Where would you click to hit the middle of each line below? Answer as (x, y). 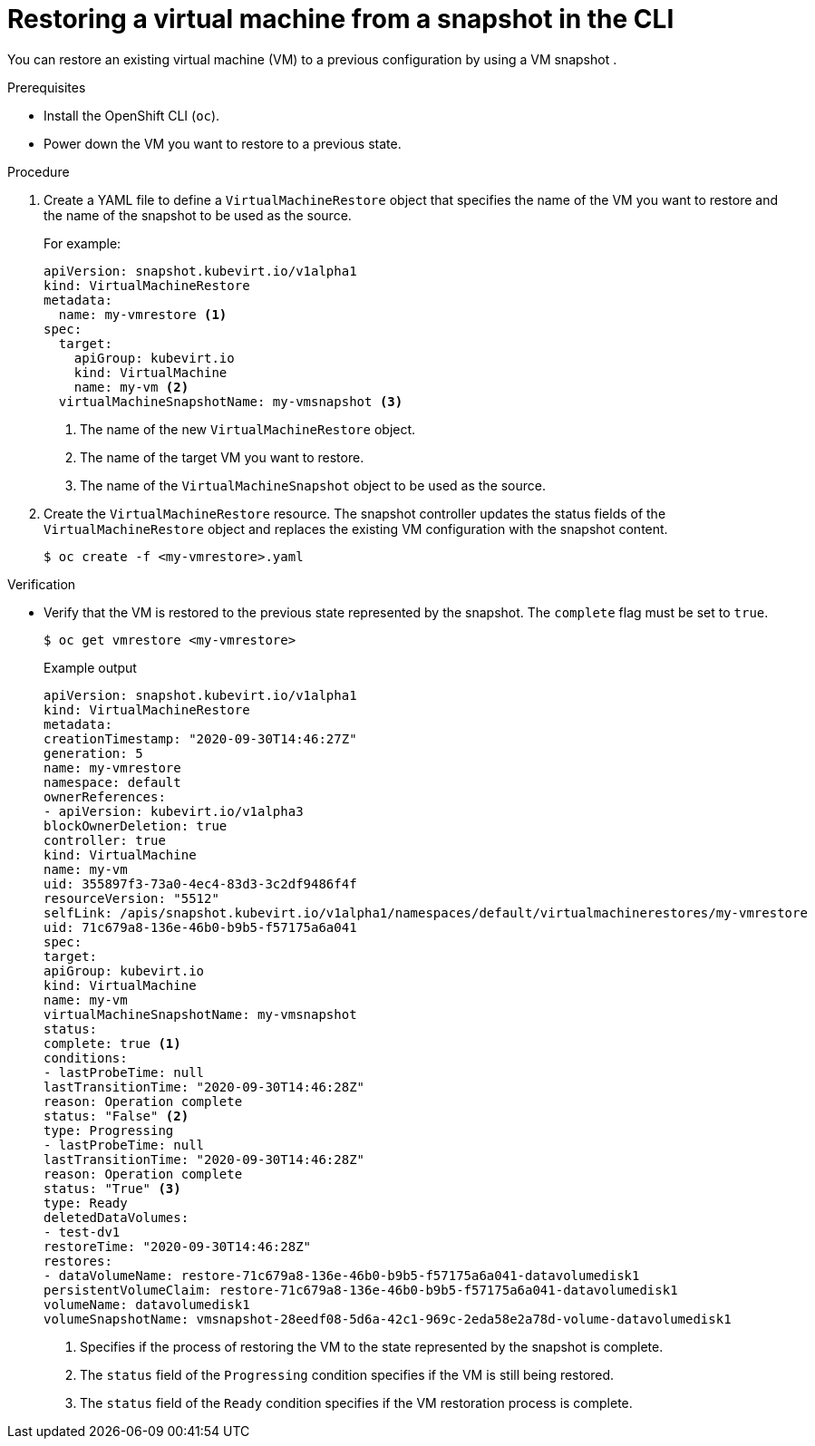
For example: (82, 243)
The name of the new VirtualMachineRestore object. (248, 429)
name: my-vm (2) (131, 387)
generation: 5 (93, 753)
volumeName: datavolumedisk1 (147, 1304)
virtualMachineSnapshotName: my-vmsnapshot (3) (231, 401)
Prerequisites (47, 87)
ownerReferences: (105, 796)
